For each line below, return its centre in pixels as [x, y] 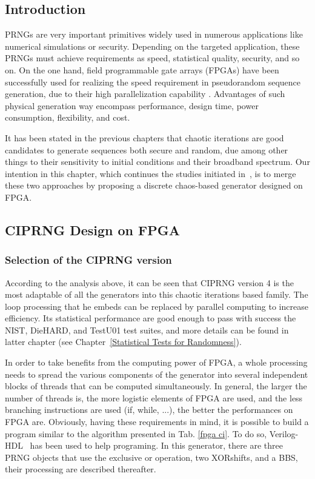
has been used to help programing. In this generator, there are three [157, 445]
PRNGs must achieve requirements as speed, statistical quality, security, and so [152, 58]
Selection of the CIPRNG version [88, 260]
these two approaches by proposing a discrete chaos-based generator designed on [154, 185]
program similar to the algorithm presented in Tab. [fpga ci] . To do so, [136, 433]
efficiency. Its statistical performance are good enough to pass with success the [151, 318]
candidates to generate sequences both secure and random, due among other [147, 149]
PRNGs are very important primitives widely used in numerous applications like [154, 34]
